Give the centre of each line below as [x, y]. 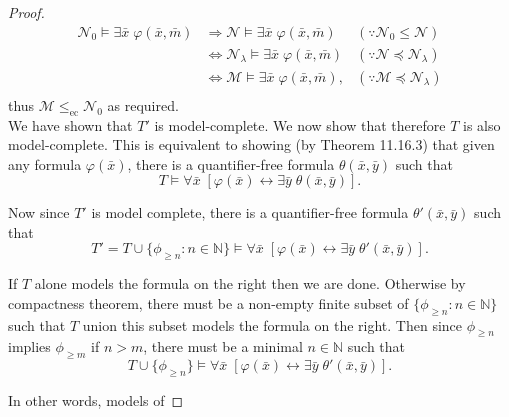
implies [29, 346]
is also [482, 124]
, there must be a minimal [223, 346]
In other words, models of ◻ [96, 400]
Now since [39, 212]
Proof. [26, 12]
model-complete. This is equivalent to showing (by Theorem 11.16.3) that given [251, 144]
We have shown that [70, 124]
